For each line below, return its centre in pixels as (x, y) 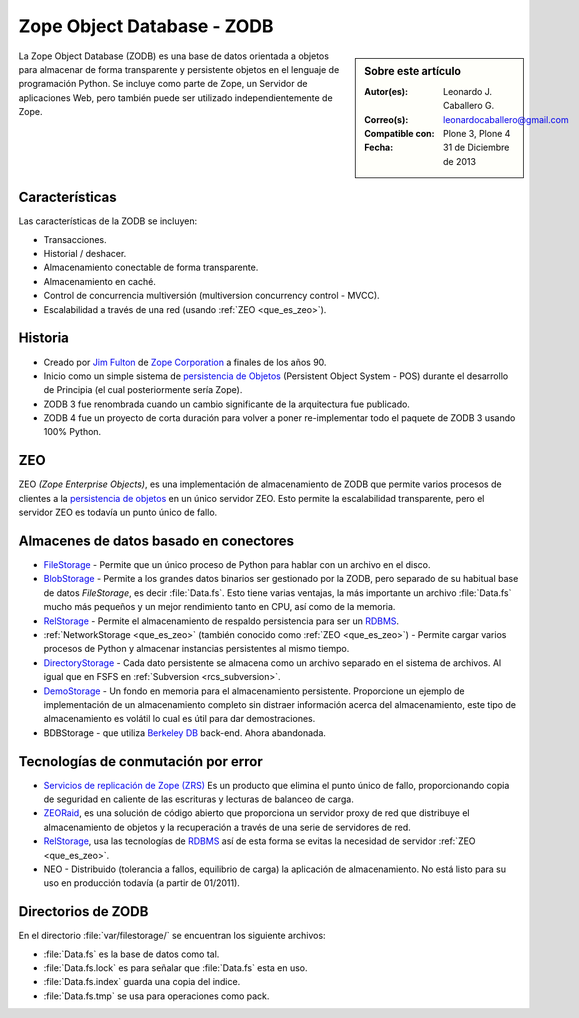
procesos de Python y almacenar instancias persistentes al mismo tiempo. (196, 649)
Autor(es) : (386, 91)
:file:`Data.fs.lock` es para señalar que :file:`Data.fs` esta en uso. (176, 968)
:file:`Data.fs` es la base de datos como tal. (131, 954)
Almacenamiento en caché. (100, 281)
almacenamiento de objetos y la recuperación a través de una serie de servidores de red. (227, 827)
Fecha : (379, 147)
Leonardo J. (468, 91)
